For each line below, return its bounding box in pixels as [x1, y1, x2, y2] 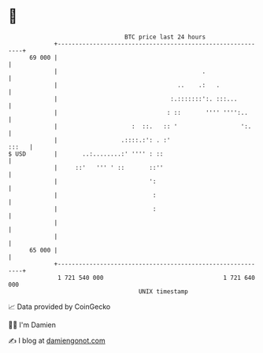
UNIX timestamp [138, 287, 189, 296]
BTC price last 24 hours [124, 33, 206, 41]
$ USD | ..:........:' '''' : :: [8, 149, 164, 158]
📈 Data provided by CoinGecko [8, 302, 111, 311]
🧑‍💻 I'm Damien [8, 320, 57, 329]
